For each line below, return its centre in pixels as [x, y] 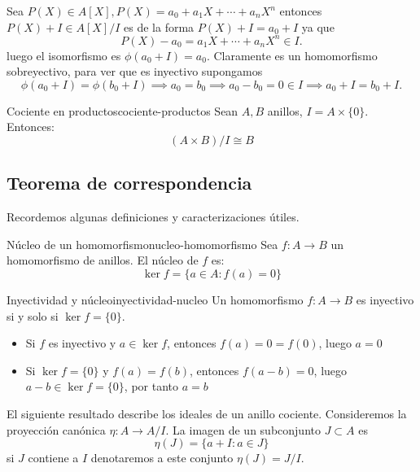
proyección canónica [56, 429]
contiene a [53, 458]
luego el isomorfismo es [64, 55]
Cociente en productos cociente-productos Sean [122, 110]
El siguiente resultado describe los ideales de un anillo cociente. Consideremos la [207, 414]
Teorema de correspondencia [129, 183]
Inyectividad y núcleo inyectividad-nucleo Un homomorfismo [155, 300]
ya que [318, 26]
